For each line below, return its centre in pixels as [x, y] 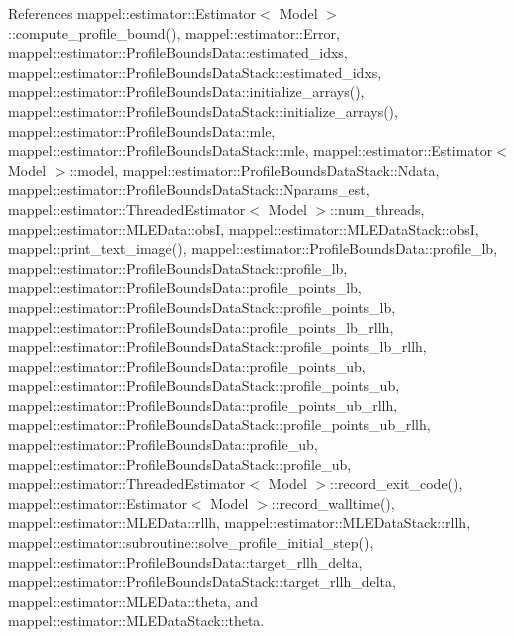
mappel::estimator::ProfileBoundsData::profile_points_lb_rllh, [201, 326]
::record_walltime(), [333, 502]
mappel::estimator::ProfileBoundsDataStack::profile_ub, [180, 463]
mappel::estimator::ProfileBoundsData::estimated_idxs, [178, 52]
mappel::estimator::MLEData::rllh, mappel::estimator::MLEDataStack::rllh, [239, 522]
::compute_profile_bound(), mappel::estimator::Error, [174, 32]
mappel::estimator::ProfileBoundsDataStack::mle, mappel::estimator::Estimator [250, 150]
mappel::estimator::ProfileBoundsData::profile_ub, [163, 444]
